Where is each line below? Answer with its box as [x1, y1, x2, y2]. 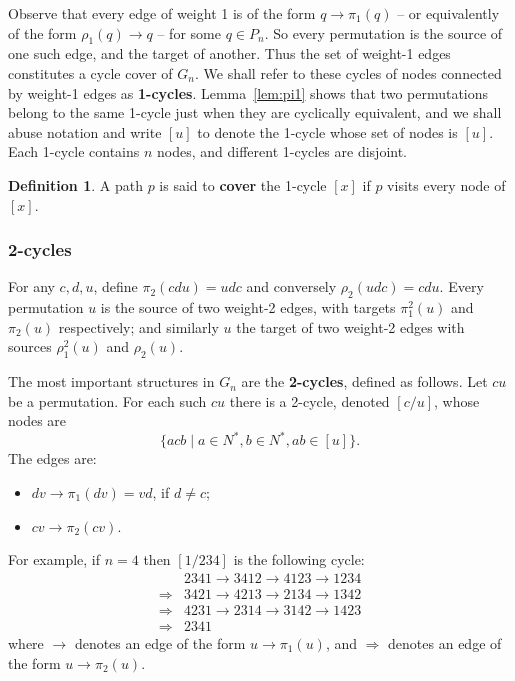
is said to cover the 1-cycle [159, 174, 327, 195]
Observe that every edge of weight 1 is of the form [8, 3, 316, 23]
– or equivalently [397, 3, 500, 23]
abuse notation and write [8, 121, 162, 142]
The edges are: [8, 448, 97, 469]
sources [8, 336, 52, 357]
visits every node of [387, 174, 506, 195]
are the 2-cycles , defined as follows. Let [241, 371, 488, 392]
